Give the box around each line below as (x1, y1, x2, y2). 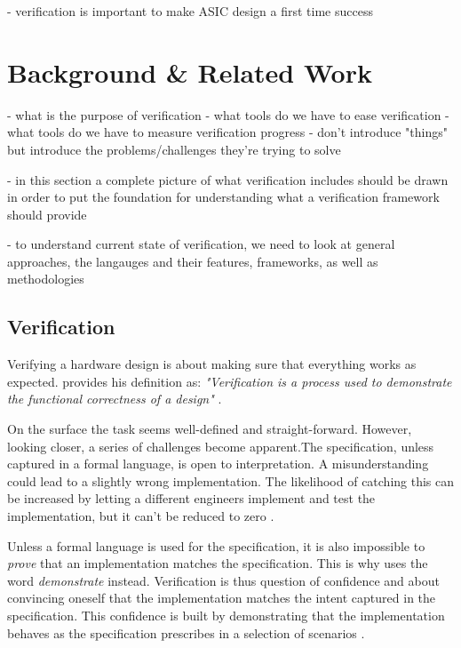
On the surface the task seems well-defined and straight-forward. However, (7, 420, 412, 438)
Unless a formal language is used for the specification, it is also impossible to (7, 536, 425, 555)
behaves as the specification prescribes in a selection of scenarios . (7, 623, 365, 642)
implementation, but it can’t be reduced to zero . (7, 507, 274, 525)
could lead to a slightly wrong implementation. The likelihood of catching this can (7, 471, 455, 490)
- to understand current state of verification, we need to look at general (7, 235, 395, 253)
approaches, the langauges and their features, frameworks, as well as (7, 252, 378, 270)
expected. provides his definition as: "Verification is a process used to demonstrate (7, 372, 452, 390)
